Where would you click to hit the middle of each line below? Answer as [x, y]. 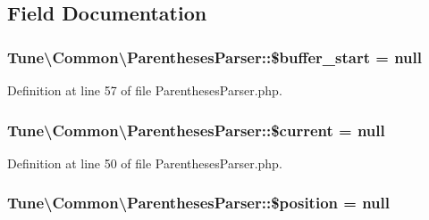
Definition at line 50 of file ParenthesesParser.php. [145, 163]
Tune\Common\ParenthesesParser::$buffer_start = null [214, 57]
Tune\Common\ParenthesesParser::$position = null [198, 203]
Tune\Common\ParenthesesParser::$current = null [196, 130]
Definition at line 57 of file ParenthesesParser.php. [145, 90]
